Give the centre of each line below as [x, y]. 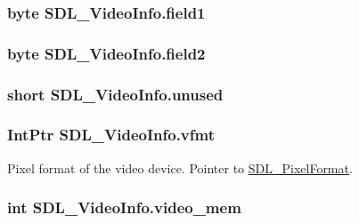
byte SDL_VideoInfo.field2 [106, 53]
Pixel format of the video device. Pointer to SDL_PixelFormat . [180, 167]
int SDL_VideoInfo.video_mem [124, 207]
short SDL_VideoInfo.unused [115, 94]
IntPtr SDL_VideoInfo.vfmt [111, 135]
